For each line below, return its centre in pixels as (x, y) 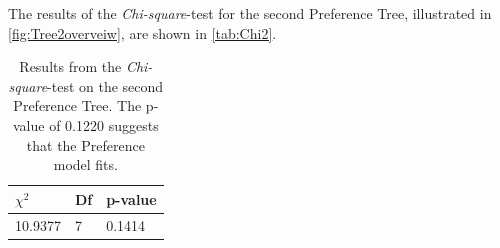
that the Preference (85, 144)
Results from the (70, 66)
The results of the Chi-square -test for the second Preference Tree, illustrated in (250, 13)
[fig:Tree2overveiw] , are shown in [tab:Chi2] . (142, 32)
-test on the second (105, 85)
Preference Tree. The (77, 105)
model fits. (85, 164)
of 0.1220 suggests (104, 124)
